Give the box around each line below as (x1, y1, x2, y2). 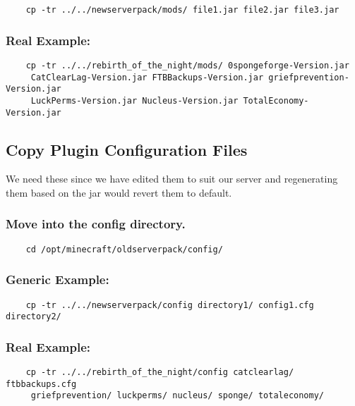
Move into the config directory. (6, 215, 186, 233)
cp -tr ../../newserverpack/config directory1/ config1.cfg (25, 300, 314, 310)
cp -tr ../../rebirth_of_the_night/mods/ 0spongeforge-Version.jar (25, 60, 349, 70)
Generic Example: (6, 271, 109, 288)
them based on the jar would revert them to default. (6, 185, 232, 199)
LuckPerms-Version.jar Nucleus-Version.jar (30, 95, 239, 106)
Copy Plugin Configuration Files (6, 138, 248, 160)
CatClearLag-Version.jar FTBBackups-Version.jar (30, 72, 264, 82)
